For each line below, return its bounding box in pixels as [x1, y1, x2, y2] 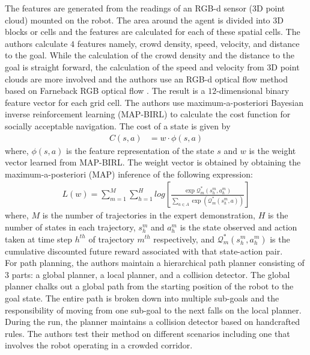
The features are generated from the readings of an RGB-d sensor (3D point [5, 2, 285, 14]
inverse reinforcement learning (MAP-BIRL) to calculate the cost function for [5, 108, 291, 120]
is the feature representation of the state [66, 144, 214, 156]
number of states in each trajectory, [5, 220, 136, 233]
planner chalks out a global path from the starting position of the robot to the [5, 280, 294, 292]
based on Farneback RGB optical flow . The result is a [5, 84, 205, 97]
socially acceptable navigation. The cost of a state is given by [5, 119, 231, 132]
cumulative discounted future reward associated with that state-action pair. [5, 244, 283, 257]
